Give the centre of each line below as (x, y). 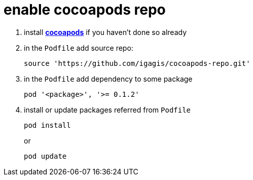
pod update (45, 156)
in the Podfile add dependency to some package (108, 79)
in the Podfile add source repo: (79, 48)
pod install (47, 125)
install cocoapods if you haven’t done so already (105, 32)
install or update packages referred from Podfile (107, 110)
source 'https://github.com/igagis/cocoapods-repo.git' (137, 63)
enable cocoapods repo (85, 10)
